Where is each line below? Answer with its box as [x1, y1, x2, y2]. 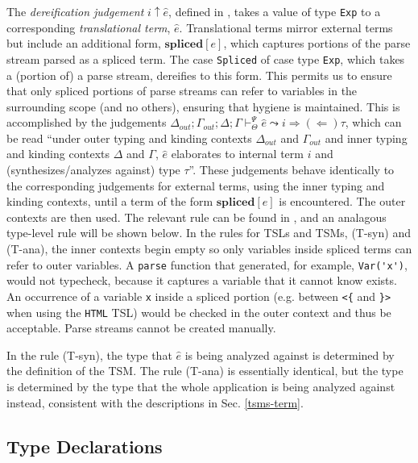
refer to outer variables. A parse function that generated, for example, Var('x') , [6, 256, 408, 273]
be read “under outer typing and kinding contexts [6, 129, 252, 146]
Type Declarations [6, 433, 163, 458]
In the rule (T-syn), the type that [6, 346, 172, 363]
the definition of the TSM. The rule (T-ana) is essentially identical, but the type [6, 362, 404, 379]
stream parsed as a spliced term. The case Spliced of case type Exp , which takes [6, 50, 405, 67]
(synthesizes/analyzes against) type [6, 161, 180, 178]
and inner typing [325, 129, 408, 146]
